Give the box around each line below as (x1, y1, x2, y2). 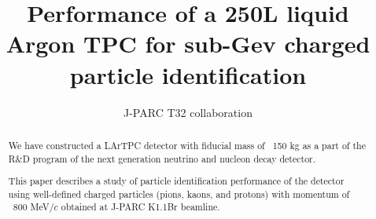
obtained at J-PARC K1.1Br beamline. (61, 200, 220, 214)
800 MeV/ (13, 200, 54, 214)
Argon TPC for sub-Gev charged (6, 27, 370, 60)
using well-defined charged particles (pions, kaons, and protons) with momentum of (8, 187, 350, 200)
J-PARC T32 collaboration (123, 104, 253, 120)
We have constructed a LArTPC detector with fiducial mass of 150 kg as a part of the (8, 138, 366, 151)
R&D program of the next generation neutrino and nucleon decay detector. (8, 151, 316, 165)
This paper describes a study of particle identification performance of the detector (8, 174, 345, 188)
